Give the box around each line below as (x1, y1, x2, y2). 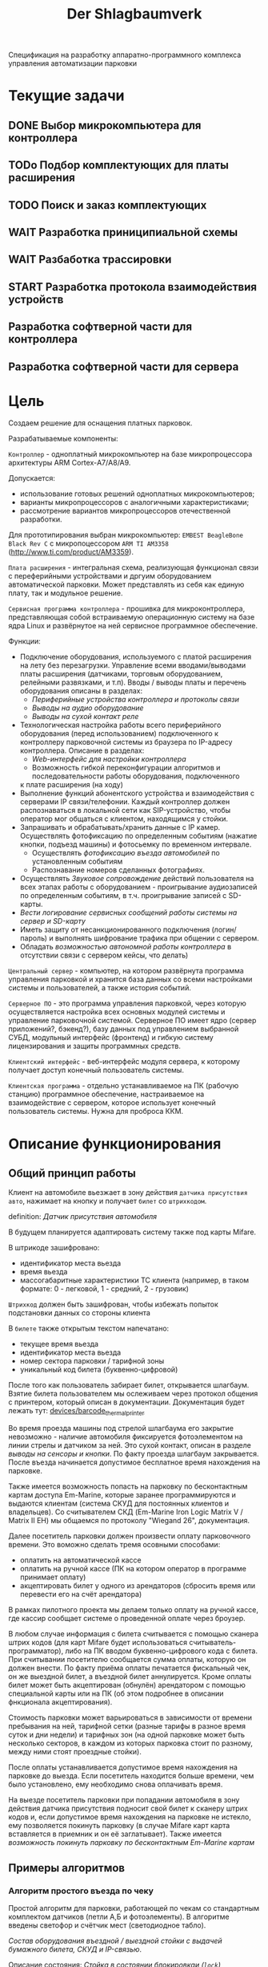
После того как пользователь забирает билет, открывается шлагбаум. (8, 1380, 250, 1390)
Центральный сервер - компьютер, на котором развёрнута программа (8, 966, 244, 976)
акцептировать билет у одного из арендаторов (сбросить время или (19, 1581, 256, 1591)
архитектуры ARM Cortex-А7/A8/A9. (8, 458, 131, 468)
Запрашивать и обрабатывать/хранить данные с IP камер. (19, 823, 221, 832)
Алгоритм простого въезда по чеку (8, 1885, 154, 1896)
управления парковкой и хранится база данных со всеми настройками (8, 974, 253, 984)
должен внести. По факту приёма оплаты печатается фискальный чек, (8, 1663, 250, 1673)
